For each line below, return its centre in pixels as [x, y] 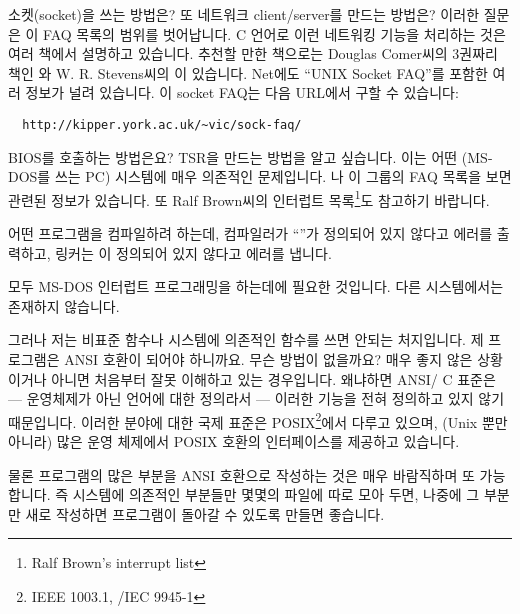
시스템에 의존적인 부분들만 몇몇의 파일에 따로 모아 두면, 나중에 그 [276, 494]
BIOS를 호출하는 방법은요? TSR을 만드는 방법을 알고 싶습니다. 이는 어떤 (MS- [250, 156]
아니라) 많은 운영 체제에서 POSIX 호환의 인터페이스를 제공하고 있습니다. [234, 441]
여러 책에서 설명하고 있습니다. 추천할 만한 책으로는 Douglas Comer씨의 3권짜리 [253, 53]
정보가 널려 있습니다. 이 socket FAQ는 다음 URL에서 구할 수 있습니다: [242, 92]
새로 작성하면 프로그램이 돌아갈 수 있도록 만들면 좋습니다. [205, 513]
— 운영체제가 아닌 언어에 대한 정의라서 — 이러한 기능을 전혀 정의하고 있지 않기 [256, 398]
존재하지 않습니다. [64, 305]
